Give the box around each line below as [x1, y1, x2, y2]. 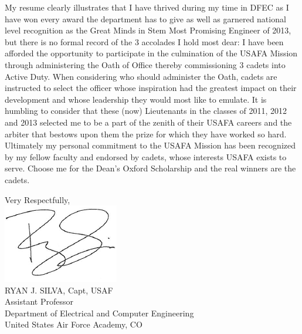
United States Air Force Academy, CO [5, 318, 142, 330]
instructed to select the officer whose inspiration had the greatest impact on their [5, 82, 297, 94]
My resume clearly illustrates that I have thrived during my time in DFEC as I [5, 1, 289, 13]
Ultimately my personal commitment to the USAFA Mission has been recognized [5, 139, 296, 151]
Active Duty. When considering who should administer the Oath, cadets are [5, 70, 277, 82]
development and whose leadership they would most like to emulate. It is [5, 93, 267, 105]
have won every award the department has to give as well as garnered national [5, 12, 286, 25]
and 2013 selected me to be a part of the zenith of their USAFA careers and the [5, 116, 292, 128]
